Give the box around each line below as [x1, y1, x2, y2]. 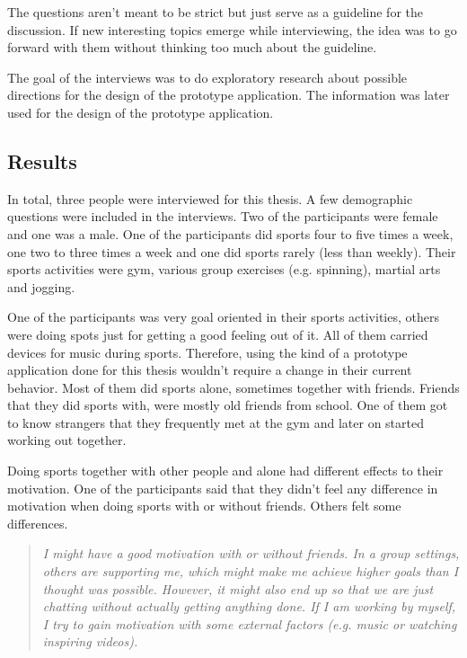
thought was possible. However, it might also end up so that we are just [42, 579, 434, 598]
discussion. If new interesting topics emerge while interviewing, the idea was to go [7, 20, 457, 39]
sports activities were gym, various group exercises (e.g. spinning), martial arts [7, 260, 441, 279]
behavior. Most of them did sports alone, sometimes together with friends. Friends [7, 378, 460, 396]
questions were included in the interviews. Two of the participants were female [7, 207, 438, 226]
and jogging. [7, 277, 75, 296]
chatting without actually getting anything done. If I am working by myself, [42, 597, 456, 616]
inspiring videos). [42, 632, 138, 651]
